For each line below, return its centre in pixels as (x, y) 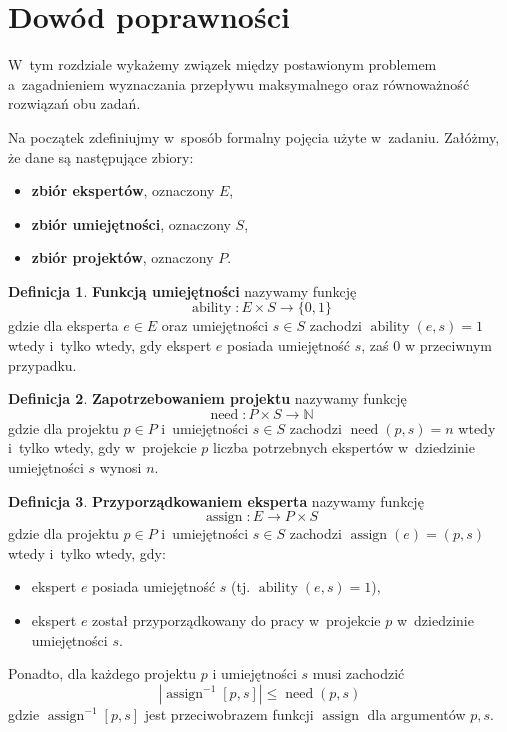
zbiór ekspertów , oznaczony (123, 190)
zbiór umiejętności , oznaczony (131, 223)
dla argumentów (416, 713)
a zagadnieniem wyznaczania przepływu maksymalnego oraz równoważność (239, 83)
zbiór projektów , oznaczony (122, 257)
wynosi (120, 467)
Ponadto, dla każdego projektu (102, 673)
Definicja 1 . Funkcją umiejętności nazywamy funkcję (182, 290)
